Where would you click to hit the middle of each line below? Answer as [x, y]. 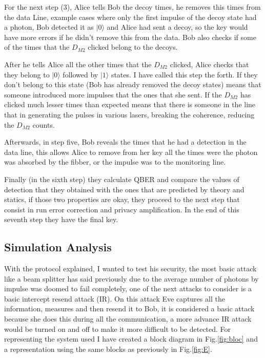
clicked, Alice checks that [209, 64]
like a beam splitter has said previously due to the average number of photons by [131, 278]
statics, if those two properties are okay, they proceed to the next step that [122, 199]
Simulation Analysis [58, 247]
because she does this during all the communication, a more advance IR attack [128, 319]
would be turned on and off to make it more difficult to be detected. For [118, 329]
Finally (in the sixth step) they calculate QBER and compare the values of [122, 179]
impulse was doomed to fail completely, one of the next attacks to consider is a [128, 289]
